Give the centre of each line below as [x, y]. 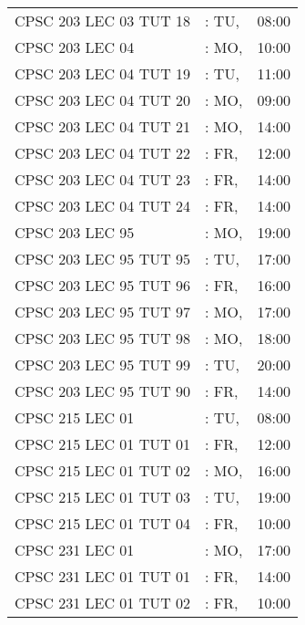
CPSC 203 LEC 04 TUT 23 [103, 179]
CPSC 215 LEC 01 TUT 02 [103, 470]
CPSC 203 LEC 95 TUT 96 [103, 285]
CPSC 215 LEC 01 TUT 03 [103, 497]
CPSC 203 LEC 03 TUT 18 [103, 21]
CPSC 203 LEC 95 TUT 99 [103, 365]
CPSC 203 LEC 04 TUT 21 [103, 126]
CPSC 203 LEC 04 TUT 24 [103, 206]
